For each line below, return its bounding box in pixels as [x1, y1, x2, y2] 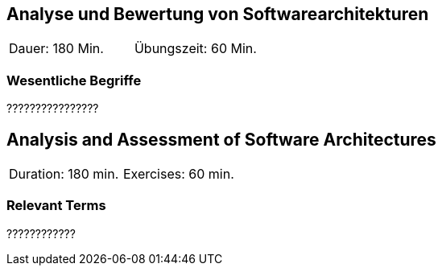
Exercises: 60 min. [122, 166, 234, 183]
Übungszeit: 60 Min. [134, 40, 257, 57]
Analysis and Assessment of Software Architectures [6, 129, 436, 150]
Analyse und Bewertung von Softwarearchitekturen [6, 4, 429, 24]
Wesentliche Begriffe [6, 72, 142, 89]
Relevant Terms [6, 197, 106, 214]
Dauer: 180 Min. [9, 40, 104, 57]
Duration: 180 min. [9, 166, 119, 183]
